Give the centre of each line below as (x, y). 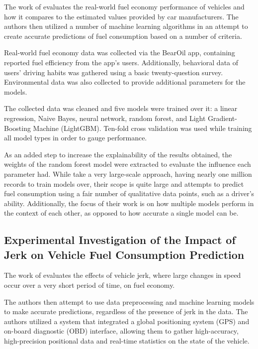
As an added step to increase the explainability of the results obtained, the (118, 154)
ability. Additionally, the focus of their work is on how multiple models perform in (129, 203)
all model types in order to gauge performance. (76, 138)
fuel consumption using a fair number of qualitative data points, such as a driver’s (129, 193)
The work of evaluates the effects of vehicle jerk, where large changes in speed (123, 275)
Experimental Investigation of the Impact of (120, 240)
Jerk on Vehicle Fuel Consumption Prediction (124, 254)
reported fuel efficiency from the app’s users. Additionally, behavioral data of (121, 62)
